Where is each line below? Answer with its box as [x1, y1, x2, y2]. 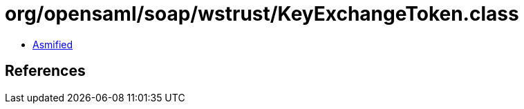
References [5, 62, 86, 80]
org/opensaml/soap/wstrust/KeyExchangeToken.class [5, 2, 519, 26]
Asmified [32, 38, 73, 50]
